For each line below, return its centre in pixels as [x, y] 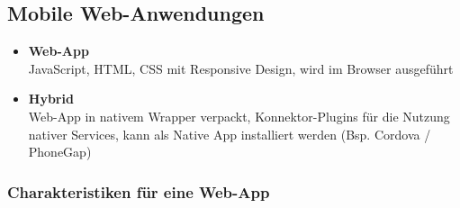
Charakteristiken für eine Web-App [139, 191]
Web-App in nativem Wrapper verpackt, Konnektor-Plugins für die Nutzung [239, 116]
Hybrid [51, 99]
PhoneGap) [60, 152]
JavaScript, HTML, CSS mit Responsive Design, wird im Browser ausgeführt [241, 68]
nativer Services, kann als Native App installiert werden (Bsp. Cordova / [230, 134]
